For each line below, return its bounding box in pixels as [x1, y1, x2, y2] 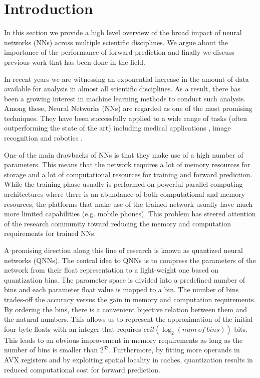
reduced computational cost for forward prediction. [4, 364, 160, 374]
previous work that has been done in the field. [4, 56, 145, 67]
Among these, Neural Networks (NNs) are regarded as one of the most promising [4, 103, 252, 113]
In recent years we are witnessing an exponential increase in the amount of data [4, 73, 249, 84]
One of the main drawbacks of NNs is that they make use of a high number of [4, 149, 243, 160]
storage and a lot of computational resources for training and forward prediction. [4, 169, 252, 179]
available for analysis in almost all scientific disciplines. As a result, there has [4, 83, 241, 94]
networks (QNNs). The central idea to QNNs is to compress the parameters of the [4, 255, 256, 265]
